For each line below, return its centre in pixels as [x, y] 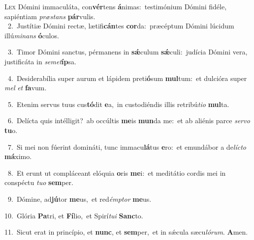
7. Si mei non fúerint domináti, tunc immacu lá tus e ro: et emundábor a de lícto [127, 147]
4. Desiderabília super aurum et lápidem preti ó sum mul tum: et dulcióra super [127, 78]
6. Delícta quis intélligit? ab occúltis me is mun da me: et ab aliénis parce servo [129, 120]
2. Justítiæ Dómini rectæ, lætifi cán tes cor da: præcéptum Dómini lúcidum [121, 26]
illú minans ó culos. [32, 35]
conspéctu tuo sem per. [39, 182]
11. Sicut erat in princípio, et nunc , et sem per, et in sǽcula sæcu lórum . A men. [126, 232]
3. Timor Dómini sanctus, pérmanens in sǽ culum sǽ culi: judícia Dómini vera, [127, 52]
